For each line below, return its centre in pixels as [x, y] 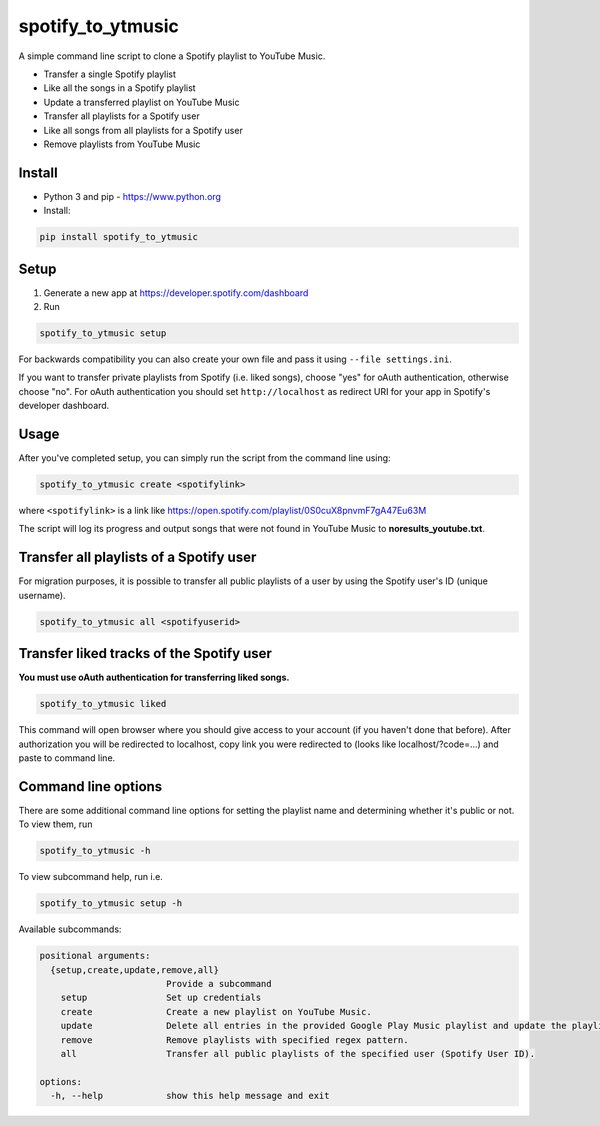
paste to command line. [67, 758]
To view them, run [55, 824]
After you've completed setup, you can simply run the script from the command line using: [204, 458]
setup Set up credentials [161, 998]
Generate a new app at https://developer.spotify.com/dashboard [176, 292]
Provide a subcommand [218, 983]
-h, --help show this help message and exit [190, 1096]
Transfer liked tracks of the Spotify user [145, 653]
